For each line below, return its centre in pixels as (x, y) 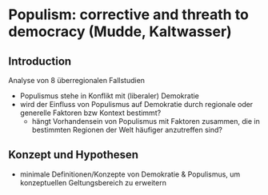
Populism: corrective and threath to (129, 15)
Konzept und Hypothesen (73, 155)
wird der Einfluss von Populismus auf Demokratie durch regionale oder (136, 104)
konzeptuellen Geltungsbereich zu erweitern (93, 182)
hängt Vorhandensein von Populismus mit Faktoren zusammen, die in (146, 121)
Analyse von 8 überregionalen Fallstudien (77, 80)
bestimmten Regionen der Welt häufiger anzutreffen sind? (127, 130)
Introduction (40, 61)
